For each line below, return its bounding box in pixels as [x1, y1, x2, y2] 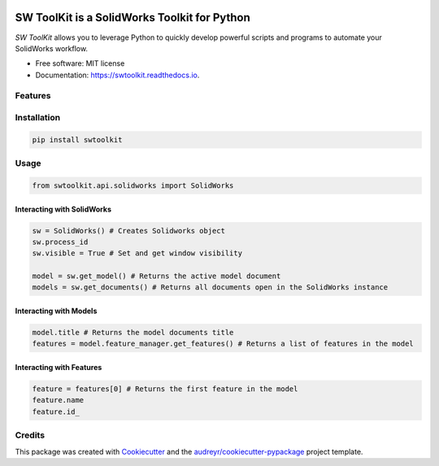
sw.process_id [32, 237, 89, 246]
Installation [15, 112, 61, 124]
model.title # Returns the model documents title [32, 328, 234, 338]
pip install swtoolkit [32, 135, 123, 144]
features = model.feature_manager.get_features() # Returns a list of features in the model [32, 339, 414, 349]
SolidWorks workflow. [15, 43, 89, 53]
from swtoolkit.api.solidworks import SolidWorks [32, 181, 234, 190]
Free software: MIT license [35, 59, 125, 68]
